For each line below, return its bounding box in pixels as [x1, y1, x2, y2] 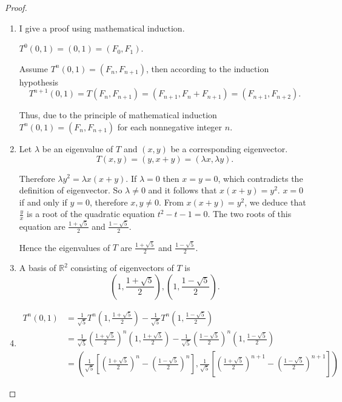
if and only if [19, 195, 67, 208]
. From [159, 195, 184, 208]
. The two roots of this [207, 207, 292, 220]
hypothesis [19, 75, 59, 88]
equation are [19, 219, 65, 232]
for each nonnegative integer [117, 120, 223, 133]
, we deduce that [244, 195, 306, 208]
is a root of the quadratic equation [27, 207, 155, 220]
